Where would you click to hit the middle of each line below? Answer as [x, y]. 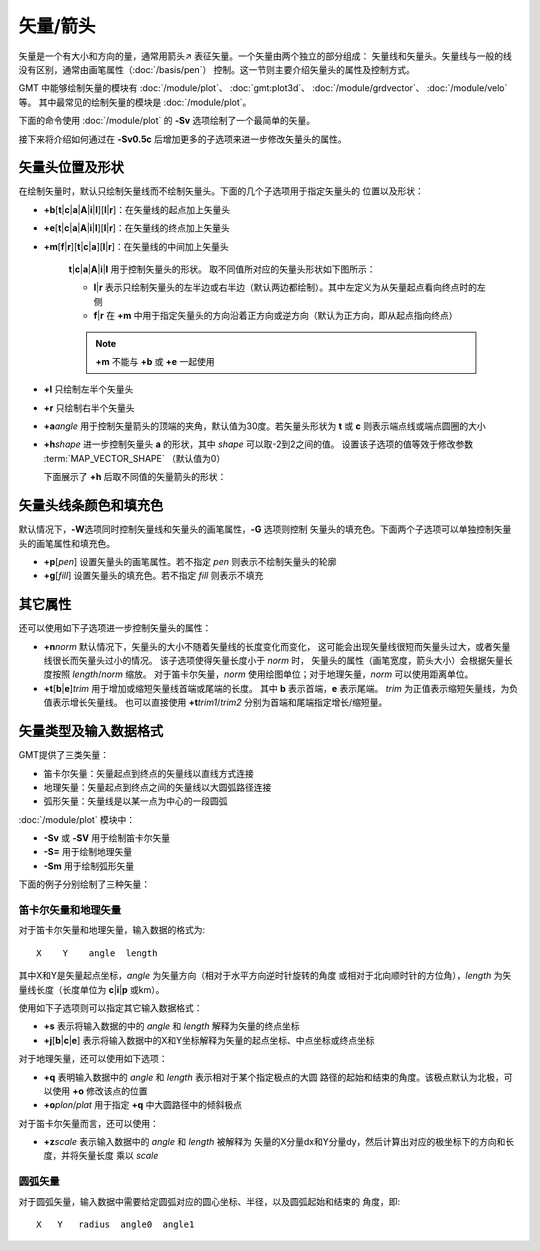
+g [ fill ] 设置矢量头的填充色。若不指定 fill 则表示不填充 [153, 576]
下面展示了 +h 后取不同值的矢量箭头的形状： [135, 477]
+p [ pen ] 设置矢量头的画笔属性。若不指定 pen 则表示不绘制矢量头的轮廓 [190, 561]
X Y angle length [97, 953]
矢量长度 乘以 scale [118, 1156]
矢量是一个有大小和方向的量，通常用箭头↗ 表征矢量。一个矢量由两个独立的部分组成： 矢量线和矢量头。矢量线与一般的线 [265, 56]
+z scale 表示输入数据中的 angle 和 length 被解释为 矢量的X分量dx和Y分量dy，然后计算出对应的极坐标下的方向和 [274, 1142]
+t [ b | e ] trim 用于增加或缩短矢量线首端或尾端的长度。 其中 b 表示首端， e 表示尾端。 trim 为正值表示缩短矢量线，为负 [281, 688]
